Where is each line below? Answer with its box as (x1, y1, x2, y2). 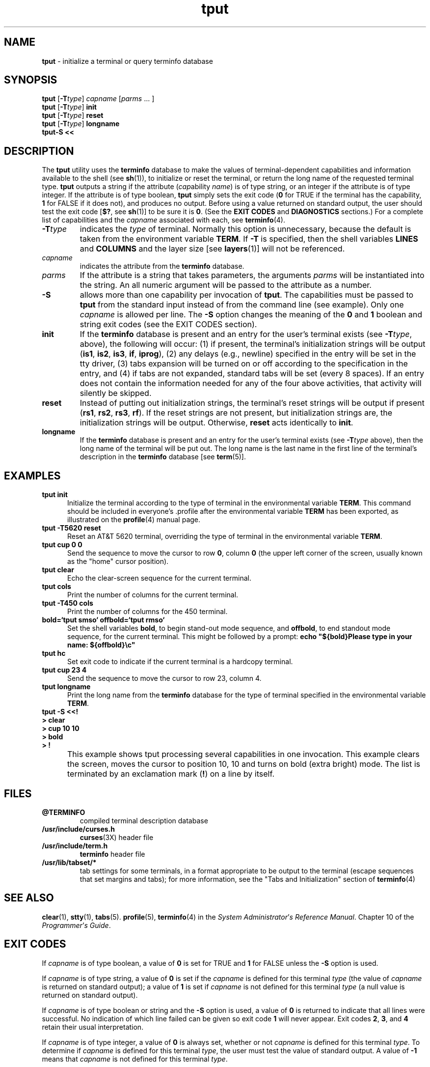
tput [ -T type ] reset (42, 111, 104, 120)
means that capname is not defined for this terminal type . (42, 1054, 228, 1063)
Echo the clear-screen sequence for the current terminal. (67, 574, 251, 583)
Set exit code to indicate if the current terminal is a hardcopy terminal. (67, 657, 293, 666)
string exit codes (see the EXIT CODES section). (80, 319, 257, 330)
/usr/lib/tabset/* (42, 858, 97, 867)
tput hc (42, 649, 66, 658)
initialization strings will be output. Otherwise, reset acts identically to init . (80, 418, 353, 428)
